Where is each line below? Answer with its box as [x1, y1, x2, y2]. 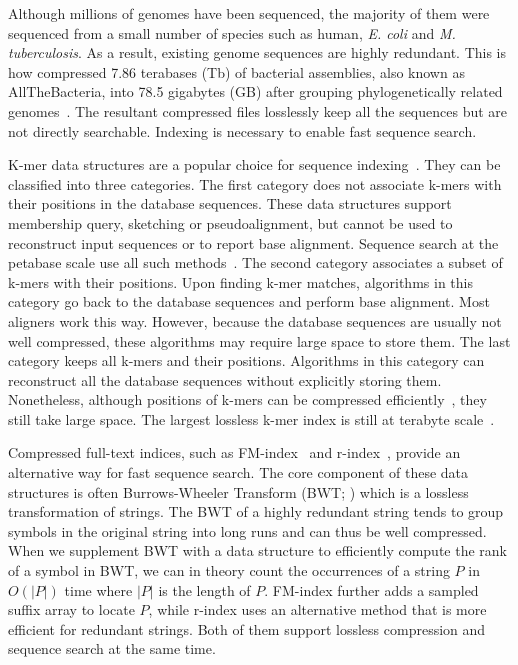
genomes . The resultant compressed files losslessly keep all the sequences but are [8, 100, 508, 121]
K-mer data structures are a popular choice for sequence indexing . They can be [8, 154, 501, 175]
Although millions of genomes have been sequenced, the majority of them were [8, 3, 490, 23]
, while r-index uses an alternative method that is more [148, 599, 487, 620]
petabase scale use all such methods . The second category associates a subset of [8, 252, 503, 273]
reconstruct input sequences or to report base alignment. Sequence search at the [8, 232, 499, 253]
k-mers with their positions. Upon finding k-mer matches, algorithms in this [8, 271, 473, 292]
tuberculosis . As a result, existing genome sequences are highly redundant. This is [8, 42, 507, 63]
